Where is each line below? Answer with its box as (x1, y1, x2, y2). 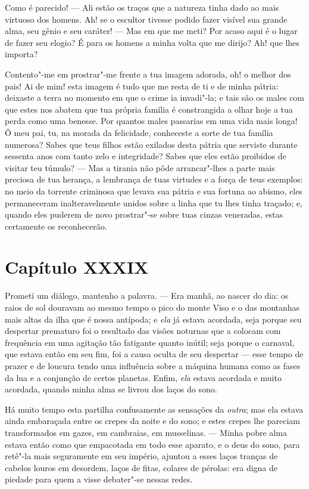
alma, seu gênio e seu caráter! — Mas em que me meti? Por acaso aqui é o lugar (5, 24, 298, 37)
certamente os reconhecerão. (5, 219, 107, 232)
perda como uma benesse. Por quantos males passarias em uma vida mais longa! (5, 114, 298, 127)
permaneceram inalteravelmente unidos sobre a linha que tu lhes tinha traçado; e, (5, 196, 302, 209)
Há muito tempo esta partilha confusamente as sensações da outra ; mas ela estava (5, 403, 304, 415)
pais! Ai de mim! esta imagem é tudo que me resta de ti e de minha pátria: (5, 79, 279, 92)
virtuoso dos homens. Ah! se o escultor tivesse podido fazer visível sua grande (5, 13, 288, 25)
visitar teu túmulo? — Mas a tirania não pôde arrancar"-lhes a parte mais (5, 161, 275, 174)
